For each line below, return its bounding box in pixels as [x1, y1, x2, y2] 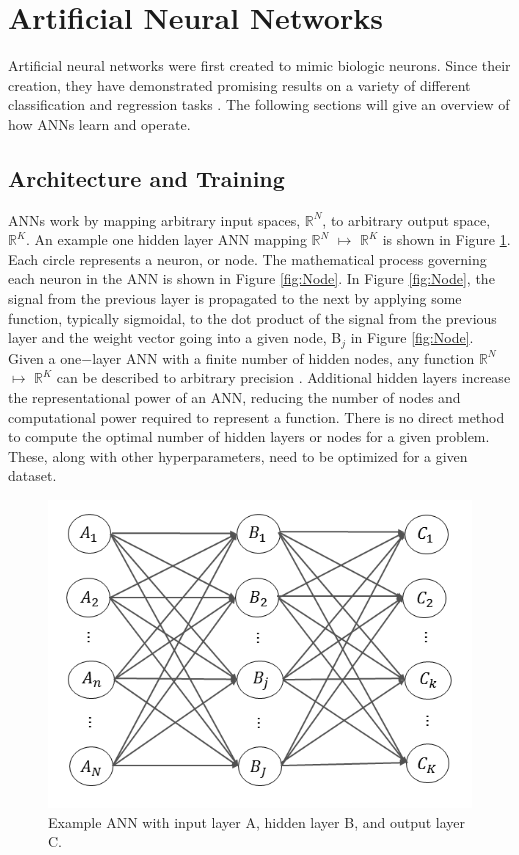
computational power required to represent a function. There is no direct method [8, 406, 505, 427]
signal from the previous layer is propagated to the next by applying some [8, 288, 462, 309]
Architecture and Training [8, 162, 285, 193]
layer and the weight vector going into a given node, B [8, 327, 342, 348]
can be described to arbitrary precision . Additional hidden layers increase [56, 367, 511, 388]
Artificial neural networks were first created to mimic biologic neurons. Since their [8, 55, 511, 76]
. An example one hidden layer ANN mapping [26, 229, 307, 250]
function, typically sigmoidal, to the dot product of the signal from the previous [8, 307, 497, 328]
